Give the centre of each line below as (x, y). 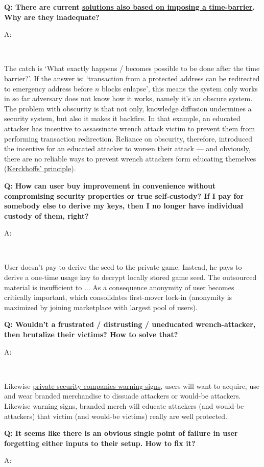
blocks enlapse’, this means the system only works (180, 88)
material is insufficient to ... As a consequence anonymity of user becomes (119, 287)
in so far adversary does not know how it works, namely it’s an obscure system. (128, 98)
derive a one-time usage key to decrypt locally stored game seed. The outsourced (130, 277)
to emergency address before (49, 88)
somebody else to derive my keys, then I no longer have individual (124, 206)
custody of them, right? (46, 215)
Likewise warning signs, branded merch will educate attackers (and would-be (124, 406)
